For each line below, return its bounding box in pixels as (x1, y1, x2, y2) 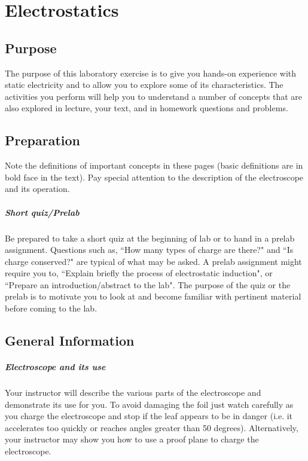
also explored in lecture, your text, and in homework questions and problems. (5, 102, 288, 114)
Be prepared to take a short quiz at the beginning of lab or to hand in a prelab (5, 231, 295, 244)
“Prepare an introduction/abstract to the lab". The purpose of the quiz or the (5, 278, 291, 291)
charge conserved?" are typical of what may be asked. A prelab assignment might (5, 255, 302, 267)
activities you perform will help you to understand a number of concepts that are (5, 90, 303, 102)
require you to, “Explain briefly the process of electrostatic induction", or (5, 267, 273, 279)
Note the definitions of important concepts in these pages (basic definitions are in (5, 159, 303, 172)
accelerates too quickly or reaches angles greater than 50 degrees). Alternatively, (5, 421, 298, 433)
